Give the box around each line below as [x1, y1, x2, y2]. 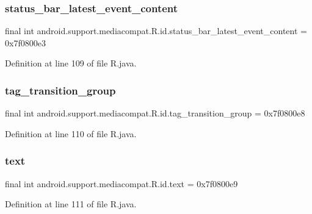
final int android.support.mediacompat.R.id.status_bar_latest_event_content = [5, 24, 307, 37]
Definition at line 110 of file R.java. [5, 127, 137, 140]
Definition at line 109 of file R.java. [5, 57, 137, 70]
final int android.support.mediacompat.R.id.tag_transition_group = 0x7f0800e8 [5, 107, 305, 119]
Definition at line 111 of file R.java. [5, 198, 137, 210]
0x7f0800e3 [5, 36, 46, 49]
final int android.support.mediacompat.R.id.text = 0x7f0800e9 [5, 177, 238, 190]
